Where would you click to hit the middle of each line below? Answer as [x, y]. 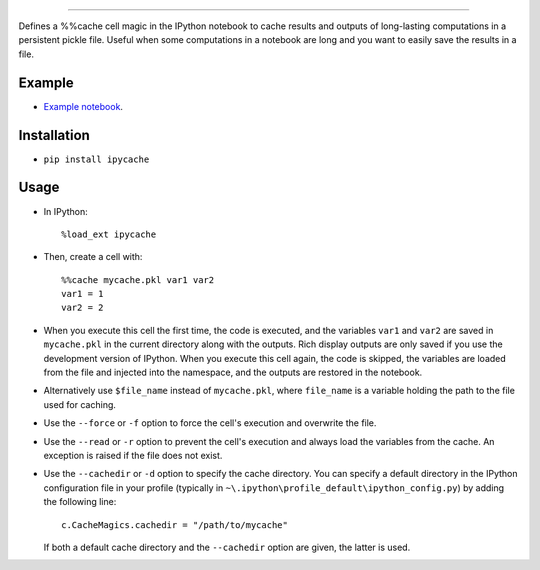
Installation [54, 135]
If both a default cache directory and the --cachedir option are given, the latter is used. [227, 547]
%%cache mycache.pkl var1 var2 [138, 279]
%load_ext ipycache [109, 234]
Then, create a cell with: [93, 257]
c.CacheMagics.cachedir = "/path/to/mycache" [175, 524]
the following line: [80, 502]
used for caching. [80, 404]
